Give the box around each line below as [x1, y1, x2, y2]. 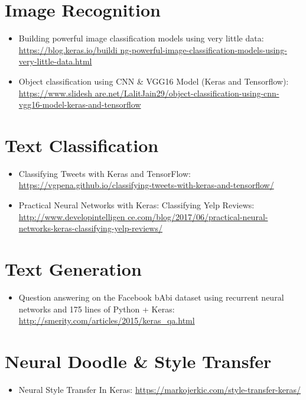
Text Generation [5, 256, 142, 280]
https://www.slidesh [18, 86, 93, 99]
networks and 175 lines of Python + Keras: [18, 302, 175, 315]
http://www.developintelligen [18, 210, 125, 222]
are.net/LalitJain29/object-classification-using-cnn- [95, 86, 279, 99]
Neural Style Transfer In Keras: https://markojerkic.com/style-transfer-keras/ [18, 383, 301, 395]
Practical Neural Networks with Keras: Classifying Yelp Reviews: [18, 199, 255, 211]
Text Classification [5, 133, 159, 157]
